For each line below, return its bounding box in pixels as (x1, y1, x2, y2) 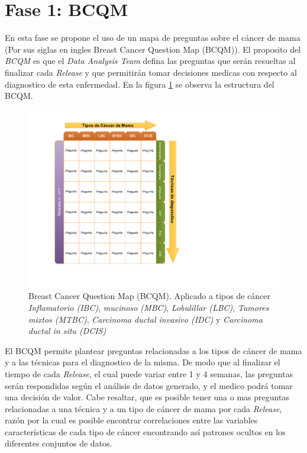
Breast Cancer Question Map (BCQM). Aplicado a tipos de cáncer (28, 290, 271, 302)
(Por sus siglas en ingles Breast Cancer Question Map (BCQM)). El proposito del (5, 43, 301, 55)
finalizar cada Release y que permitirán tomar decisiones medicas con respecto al (5, 66, 297, 78)
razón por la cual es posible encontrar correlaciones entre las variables (5, 414, 258, 426)
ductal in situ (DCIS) (28, 325, 106, 337)
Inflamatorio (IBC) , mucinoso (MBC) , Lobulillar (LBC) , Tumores (28, 301, 269, 313)
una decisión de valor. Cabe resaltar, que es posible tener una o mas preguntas (5, 391, 289, 403)
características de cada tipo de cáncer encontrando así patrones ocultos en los (5, 425, 286, 438)
